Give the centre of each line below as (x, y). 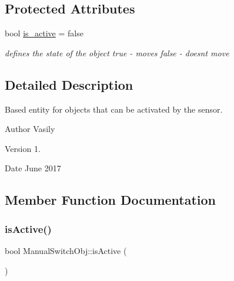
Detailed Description (69, 84)
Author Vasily (30, 129)
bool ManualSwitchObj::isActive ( (66, 250)
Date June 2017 (33, 168)
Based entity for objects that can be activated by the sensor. (114, 109)
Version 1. (23, 148)
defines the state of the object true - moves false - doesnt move (117, 53)
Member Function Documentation (111, 200)
